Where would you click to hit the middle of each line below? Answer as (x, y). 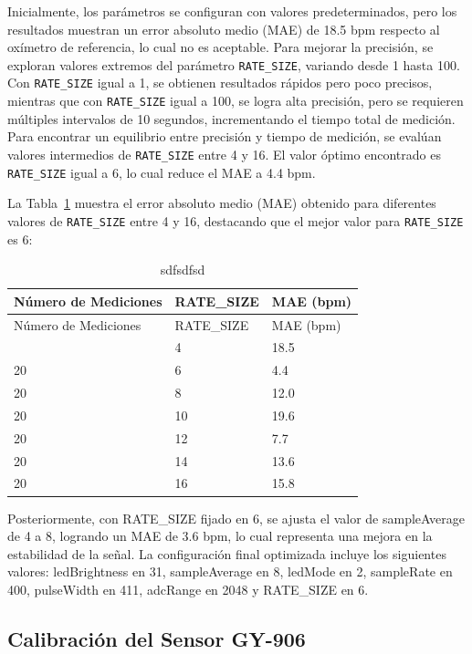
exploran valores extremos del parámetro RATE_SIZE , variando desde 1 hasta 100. (234, 64)
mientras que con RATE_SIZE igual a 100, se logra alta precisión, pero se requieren (236, 101)
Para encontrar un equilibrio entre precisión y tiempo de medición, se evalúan (225, 136)
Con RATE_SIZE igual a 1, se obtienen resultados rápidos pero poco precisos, (220, 83)
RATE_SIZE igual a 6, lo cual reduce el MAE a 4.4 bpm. (162, 172)
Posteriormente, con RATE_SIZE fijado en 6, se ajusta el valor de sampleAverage (236, 518)
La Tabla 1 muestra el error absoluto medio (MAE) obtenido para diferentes (222, 203)
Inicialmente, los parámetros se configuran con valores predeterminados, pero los (232, 11)
